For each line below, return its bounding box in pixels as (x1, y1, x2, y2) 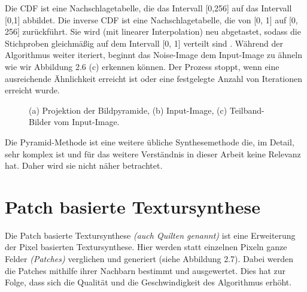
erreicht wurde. (5, 84, 60, 96)
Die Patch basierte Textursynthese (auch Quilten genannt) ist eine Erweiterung (5, 229, 296, 241)
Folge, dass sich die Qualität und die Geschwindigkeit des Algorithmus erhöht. (5, 276, 292, 288)
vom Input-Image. (53, 115, 120, 128)
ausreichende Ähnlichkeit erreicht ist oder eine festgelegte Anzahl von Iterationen (5, 72, 303, 84)
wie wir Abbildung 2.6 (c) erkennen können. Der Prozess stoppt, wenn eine (5, 60, 279, 72)
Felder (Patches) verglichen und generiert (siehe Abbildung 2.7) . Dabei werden (5, 253, 293, 265)
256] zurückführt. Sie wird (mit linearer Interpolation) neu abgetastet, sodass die (5, 25, 301, 38)
